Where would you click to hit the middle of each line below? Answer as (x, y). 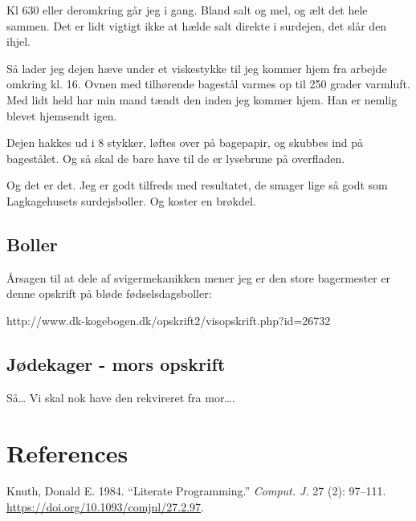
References (67, 452)
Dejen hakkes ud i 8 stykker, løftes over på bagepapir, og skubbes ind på (185, 142)
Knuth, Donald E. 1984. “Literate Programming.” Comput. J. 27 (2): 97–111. (196, 491)
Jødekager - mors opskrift (116, 363)
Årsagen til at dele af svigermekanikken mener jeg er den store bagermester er (199, 277)
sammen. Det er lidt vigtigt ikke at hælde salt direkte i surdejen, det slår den (197, 25)
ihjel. (18, 41)
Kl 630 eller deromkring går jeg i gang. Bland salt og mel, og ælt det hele (187, 10)
